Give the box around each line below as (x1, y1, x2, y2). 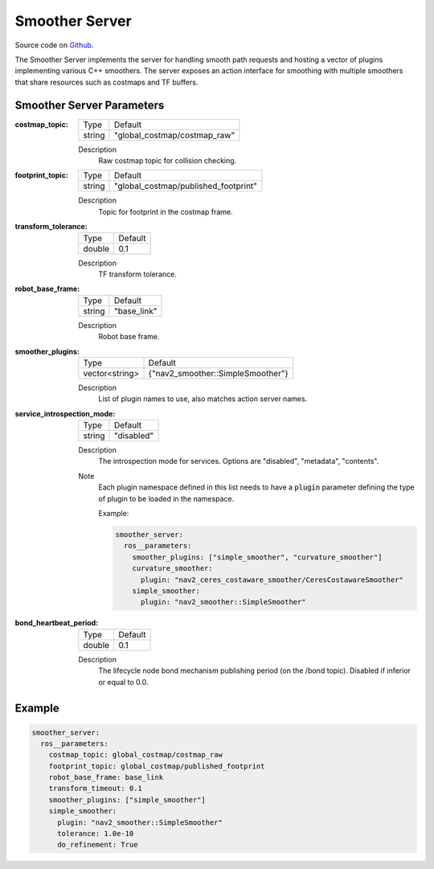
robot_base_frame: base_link (48, 773, 164, 782)
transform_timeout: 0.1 (48, 784, 142, 793)
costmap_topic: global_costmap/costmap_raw (48, 750, 223, 760)
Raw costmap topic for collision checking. (98, 156, 237, 166)
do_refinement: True (57, 840, 138, 850)
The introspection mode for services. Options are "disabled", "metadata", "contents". (98, 457, 379, 466)
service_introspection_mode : (14, 408, 116, 418)
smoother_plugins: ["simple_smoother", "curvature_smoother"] (132, 552, 383, 562)
